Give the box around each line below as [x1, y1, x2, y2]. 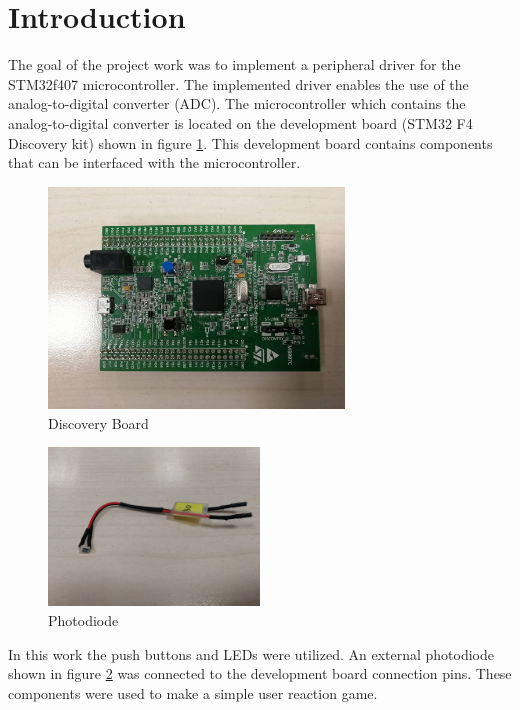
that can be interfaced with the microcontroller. [8, 152, 301, 173]
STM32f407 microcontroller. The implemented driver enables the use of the [8, 73, 469, 94]
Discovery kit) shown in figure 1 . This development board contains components [8, 132, 493, 153]
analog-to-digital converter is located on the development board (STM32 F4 [8, 112, 473, 133]
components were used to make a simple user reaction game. [8, 682, 378, 703]
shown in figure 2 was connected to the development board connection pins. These [8, 663, 512, 684]
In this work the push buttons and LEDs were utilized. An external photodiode [8, 643, 494, 664]
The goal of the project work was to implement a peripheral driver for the [8, 54, 461, 75]
